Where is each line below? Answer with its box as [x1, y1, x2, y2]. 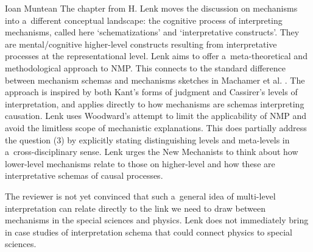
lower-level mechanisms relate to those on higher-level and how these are [5, 157, 275, 170]
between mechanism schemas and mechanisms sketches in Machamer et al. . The [5, 73, 305, 86]
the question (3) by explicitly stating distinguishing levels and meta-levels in [5, 133, 290, 146]
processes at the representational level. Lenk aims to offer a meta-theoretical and [5, 49, 308, 62]
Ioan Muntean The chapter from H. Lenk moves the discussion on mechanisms [5, 2, 298, 14]
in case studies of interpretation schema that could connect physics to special [5, 225, 292, 238]
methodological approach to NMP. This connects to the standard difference [5, 61, 286, 74]
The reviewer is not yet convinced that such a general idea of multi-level [5, 189, 276, 202]
